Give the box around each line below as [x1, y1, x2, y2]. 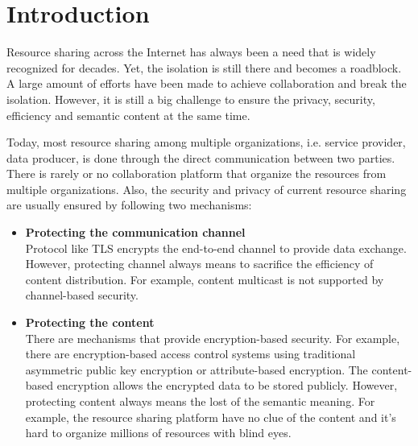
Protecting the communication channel [25, 224, 246, 241]
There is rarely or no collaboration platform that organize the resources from [6, 165, 387, 182]
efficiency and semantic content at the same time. [6, 106, 250, 123]
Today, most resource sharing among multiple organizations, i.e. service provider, [6, 134, 406, 151]
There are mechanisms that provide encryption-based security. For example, [25, 329, 400, 346]
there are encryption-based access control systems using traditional [25, 345, 356, 362]
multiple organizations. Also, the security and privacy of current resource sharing [6, 180, 407, 197]
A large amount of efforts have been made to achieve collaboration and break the [6, 75, 407, 92]
